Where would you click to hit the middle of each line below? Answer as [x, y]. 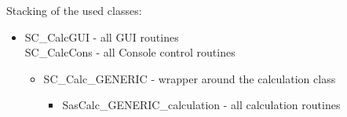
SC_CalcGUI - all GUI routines [102, 37]
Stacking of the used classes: [74, 10]
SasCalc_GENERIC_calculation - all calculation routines [201, 105]
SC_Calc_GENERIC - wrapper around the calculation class [190, 78]
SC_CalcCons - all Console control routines [130, 52]
